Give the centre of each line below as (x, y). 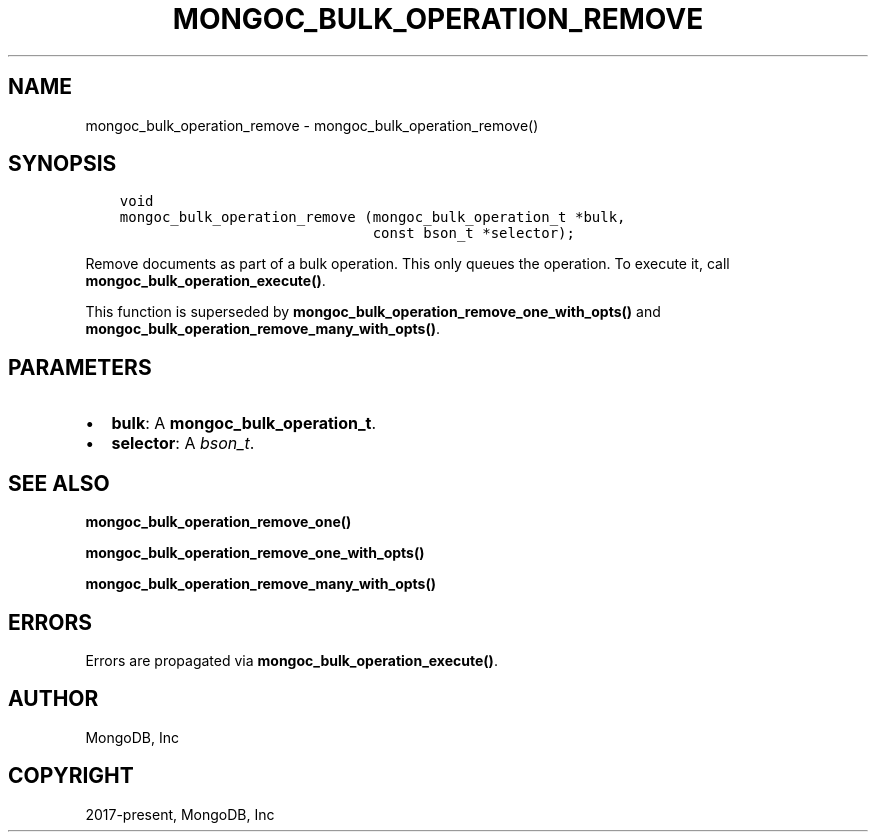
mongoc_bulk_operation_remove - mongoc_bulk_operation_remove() (312, 125)
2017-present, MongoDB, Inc (180, 814)
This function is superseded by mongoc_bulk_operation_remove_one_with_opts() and (373, 312)
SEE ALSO (59, 483)
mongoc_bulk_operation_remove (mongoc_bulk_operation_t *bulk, (372, 217)
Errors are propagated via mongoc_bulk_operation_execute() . (291, 660)
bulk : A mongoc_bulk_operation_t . (244, 423)
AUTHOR (53, 699)
